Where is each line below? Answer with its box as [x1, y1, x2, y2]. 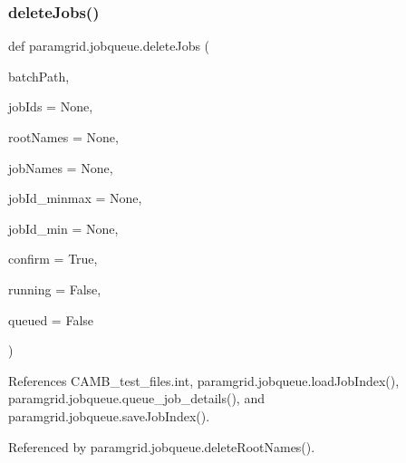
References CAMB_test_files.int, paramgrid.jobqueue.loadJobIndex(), [8, 371, 400, 390]
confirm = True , [8, 249, 98, 268]
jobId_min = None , [8, 218, 119, 237]
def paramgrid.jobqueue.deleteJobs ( [8, 36, 210, 55]
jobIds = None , [8, 97, 93, 116]
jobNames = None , [8, 158, 113, 177]
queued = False [8, 310, 94, 329]
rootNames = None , [8, 128, 119, 146]
